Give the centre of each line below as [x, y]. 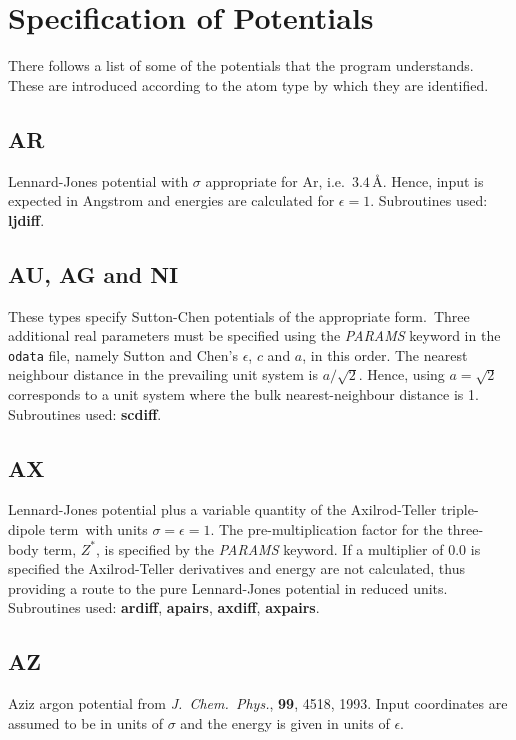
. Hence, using [401, 374]
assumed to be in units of [86, 722]
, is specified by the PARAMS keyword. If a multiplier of [270, 548]
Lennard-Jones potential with [98, 180]
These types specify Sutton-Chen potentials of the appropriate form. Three [239, 315]
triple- [460, 509]
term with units [98, 528]
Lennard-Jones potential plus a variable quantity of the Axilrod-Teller [222, 509]
